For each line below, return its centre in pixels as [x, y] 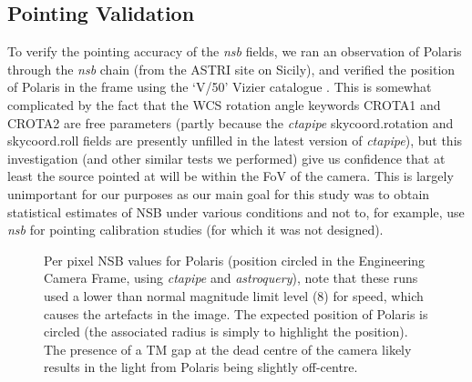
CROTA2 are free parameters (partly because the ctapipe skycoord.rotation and [231, 122]
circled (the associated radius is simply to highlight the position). [226, 332]
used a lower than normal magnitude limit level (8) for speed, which [234, 295]
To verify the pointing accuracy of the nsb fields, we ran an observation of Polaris [235, 51]
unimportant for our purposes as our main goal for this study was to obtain [219, 193]
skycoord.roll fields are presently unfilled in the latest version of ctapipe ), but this [235, 141]
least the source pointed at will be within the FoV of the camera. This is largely [231, 176]
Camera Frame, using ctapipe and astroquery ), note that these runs [231, 278]
